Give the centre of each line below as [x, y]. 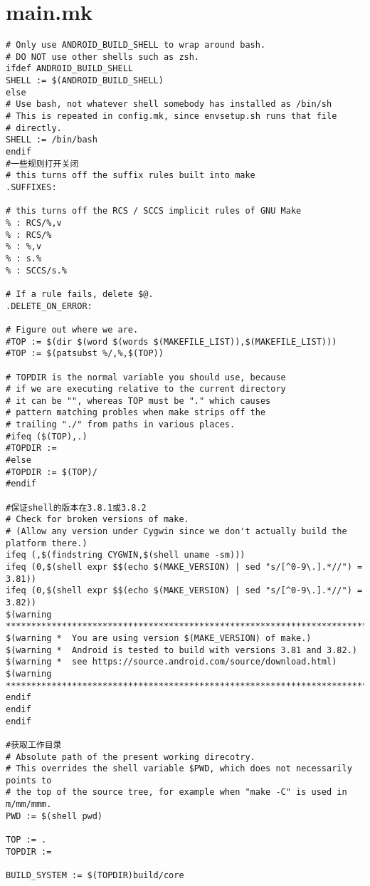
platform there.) [47, 543]
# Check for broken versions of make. [97, 520]
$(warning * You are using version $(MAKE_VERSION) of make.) [159, 638]
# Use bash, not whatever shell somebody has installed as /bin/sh [169, 104]
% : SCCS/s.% [36, 270]
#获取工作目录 [34, 745]
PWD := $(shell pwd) [54, 816]
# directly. [34, 128]
